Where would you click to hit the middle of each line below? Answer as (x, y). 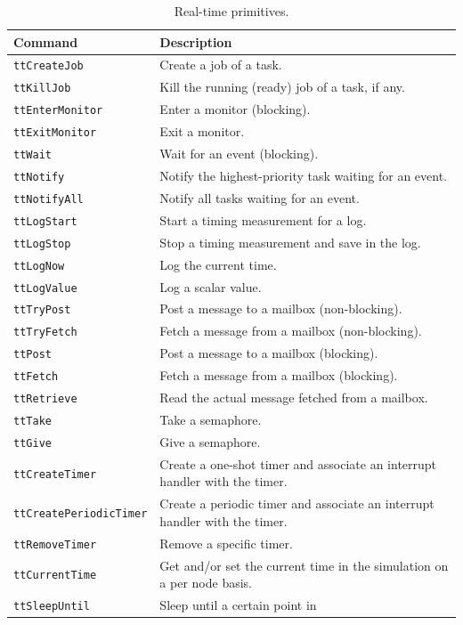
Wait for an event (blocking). (239, 154)
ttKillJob (42, 89)
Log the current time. (218, 264)
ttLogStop (42, 244)
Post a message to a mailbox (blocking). (269, 353)
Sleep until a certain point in (238, 605)
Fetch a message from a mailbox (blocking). (279, 375)
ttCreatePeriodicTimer (81, 513)
